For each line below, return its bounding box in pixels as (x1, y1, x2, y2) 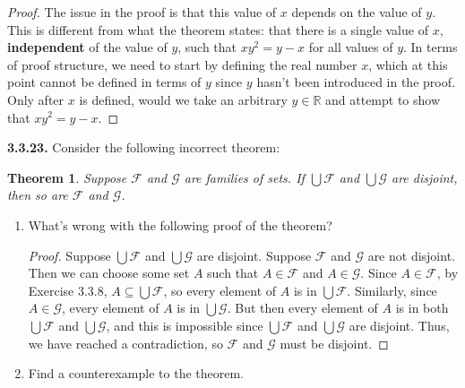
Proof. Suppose (28, 246, 111, 264)
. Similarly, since (347, 280, 437, 299)
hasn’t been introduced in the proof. (256, 73, 455, 91)
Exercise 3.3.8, (28, 280, 108, 299)
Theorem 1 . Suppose (7, 168, 127, 186)
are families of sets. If (184, 168, 305, 186)
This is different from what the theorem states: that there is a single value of (7, 20, 428, 39)
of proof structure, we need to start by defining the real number (7, 55, 357, 73)
